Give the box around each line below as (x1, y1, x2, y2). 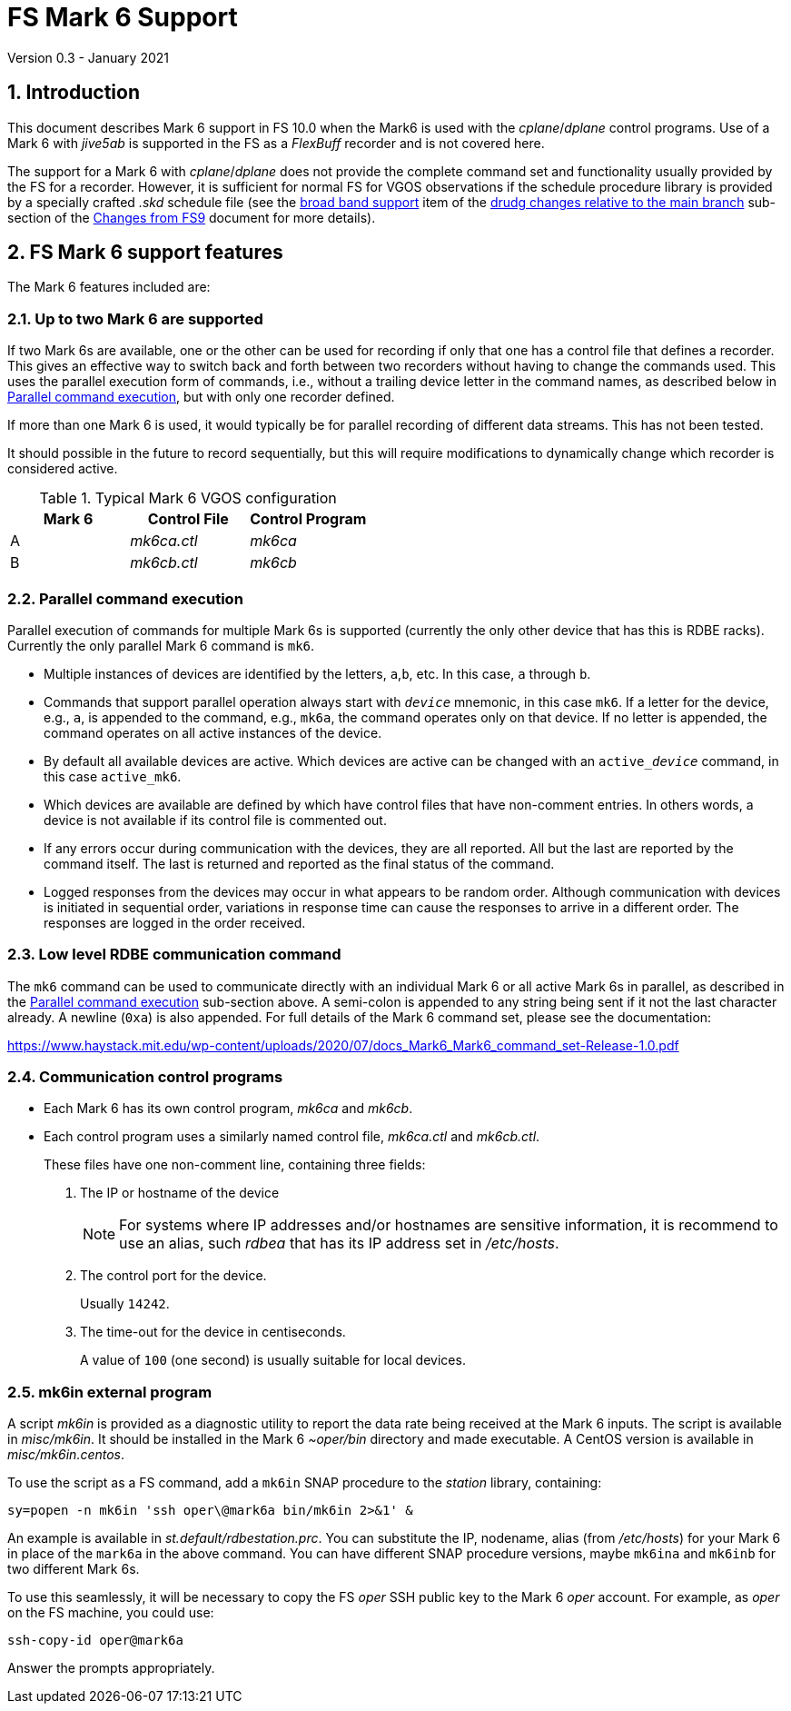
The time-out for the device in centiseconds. (80, 1324, 346, 1340)
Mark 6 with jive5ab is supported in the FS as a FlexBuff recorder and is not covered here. (7, 134, 545, 151)
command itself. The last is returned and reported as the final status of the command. (44, 855, 555, 871)
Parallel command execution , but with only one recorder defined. (7, 389, 395, 405)
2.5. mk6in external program (7, 1382, 213, 1401)
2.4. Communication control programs (7, 1068, 283, 1087)
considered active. (7, 461, 118, 477)
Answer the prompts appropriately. (7, 1660, 215, 1676)
